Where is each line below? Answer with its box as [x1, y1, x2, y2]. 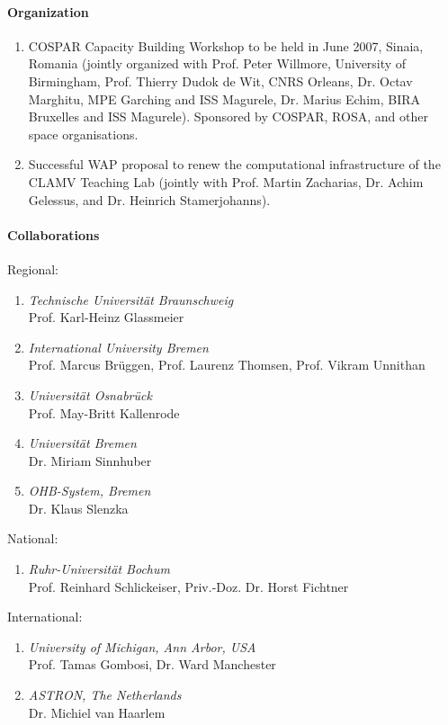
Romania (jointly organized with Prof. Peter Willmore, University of [28, 54, 407, 73]
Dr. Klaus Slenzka [28, 498, 129, 517]
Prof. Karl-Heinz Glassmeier [28, 308, 184, 327]
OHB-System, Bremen [28, 481, 151, 500]
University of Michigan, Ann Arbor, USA [28, 637, 256, 656]
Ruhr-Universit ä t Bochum [28, 559, 170, 578]
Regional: [7, 259, 58, 278]
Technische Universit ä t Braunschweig [28, 290, 234, 309]
